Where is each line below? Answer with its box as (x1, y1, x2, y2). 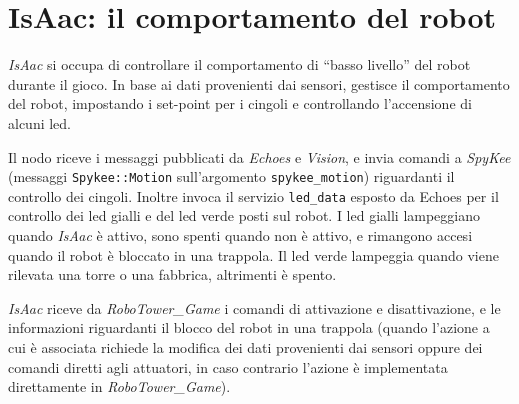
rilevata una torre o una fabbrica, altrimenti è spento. (8, 264, 337, 285)
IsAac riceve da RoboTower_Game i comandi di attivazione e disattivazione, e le (8, 297, 501, 318)
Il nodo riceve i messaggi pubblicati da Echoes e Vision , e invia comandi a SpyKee (8, 146, 511, 167)
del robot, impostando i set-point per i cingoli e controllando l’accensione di (8, 93, 472, 114)
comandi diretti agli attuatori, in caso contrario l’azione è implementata (8, 356, 448, 377)
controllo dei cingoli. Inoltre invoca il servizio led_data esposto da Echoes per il (8, 185, 499, 206)
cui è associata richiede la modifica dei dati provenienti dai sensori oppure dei (8, 336, 483, 357)
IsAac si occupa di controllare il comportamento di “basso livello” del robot (8, 54, 471, 75)
